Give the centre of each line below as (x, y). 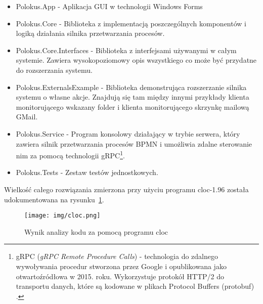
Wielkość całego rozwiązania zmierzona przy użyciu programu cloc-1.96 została (126, 189)
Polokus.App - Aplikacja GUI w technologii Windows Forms (109, 6)
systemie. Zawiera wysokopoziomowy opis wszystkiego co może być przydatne (136, 60)
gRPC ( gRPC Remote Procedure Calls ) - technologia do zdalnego (117, 256)
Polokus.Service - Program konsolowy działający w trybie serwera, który (128, 133)
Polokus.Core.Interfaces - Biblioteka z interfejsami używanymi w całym (126, 50)
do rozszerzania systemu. (54, 70)
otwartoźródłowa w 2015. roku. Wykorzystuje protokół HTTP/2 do (120, 276)
